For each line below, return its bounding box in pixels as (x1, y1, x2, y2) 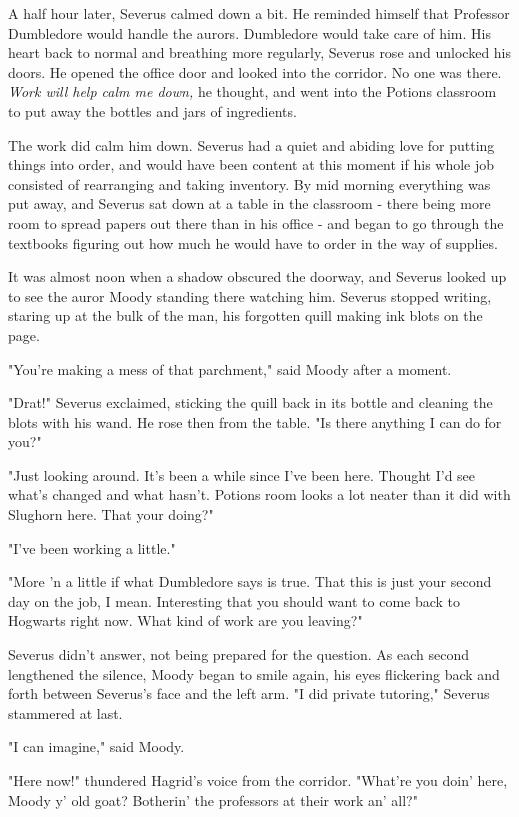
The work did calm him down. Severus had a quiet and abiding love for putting (8, 134, 495, 155)
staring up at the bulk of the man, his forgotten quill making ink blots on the (8, 305, 483, 326)
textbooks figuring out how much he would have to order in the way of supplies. (8, 232, 498, 253)
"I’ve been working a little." (8, 537, 176, 558)
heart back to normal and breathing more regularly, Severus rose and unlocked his (8, 42, 512, 63)
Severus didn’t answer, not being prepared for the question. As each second (8, 644, 470, 665)
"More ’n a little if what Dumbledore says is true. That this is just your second (8, 571, 492, 592)
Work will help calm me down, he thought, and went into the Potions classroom (8, 81, 497, 102)
